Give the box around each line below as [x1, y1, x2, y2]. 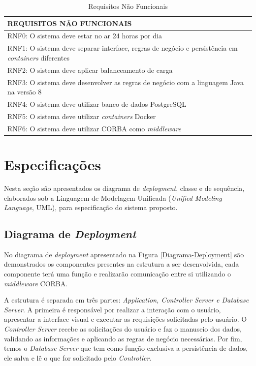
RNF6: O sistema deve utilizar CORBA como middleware [7, 123, 181, 133]
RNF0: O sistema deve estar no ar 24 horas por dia [7, 30, 162, 41]
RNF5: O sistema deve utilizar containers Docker [7, 111, 156, 121]
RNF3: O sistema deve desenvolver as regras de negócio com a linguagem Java [7, 77, 244, 87]
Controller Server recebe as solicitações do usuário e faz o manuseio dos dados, [4, 324, 242, 334]
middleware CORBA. [4, 278, 68, 288]
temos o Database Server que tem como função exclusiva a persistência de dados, [4, 343, 248, 353]
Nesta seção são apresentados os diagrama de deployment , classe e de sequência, [4, 183, 245, 193]
